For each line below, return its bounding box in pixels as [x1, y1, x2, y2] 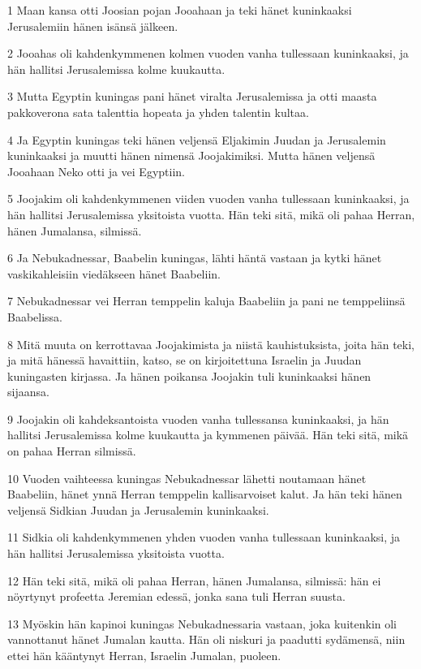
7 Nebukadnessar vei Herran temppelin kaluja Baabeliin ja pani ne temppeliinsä [7, 292, 406, 309]
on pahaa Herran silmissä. [7, 442, 136, 460]
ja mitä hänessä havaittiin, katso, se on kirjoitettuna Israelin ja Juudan [7, 352, 362, 369]
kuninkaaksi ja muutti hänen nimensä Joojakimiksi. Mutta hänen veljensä [7, 147, 376, 164]
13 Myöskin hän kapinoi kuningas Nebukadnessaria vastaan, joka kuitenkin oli [7, 615, 397, 632]
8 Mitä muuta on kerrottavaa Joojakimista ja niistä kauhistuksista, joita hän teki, [7, 335, 415, 352]
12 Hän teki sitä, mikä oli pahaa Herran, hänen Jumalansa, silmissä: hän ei [7, 572, 381, 589]
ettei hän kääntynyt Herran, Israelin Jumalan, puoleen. [7, 647, 281, 663]
